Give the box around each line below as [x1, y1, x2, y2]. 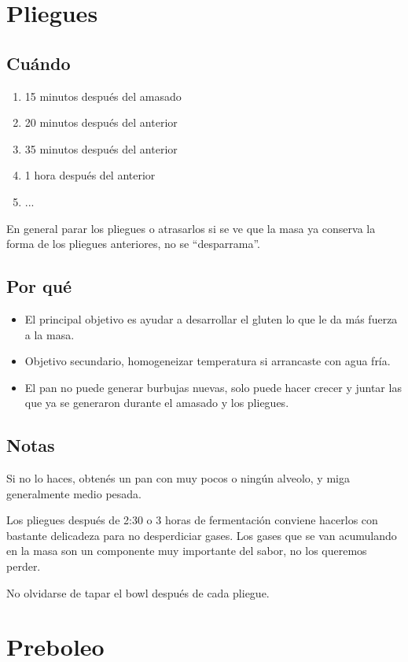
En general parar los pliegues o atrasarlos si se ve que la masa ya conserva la [6, 220, 376, 236]
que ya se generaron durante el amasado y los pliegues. [24, 394, 289, 411]
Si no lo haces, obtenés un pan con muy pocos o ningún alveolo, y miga [6, 470, 350, 486]
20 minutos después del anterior [24, 114, 178, 131]
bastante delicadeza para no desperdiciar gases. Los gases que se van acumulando [6, 527, 397, 543]
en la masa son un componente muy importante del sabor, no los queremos [6, 542, 367, 559]
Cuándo [6, 50, 71, 75]
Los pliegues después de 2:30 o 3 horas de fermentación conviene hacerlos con [6, 512, 378, 528]
